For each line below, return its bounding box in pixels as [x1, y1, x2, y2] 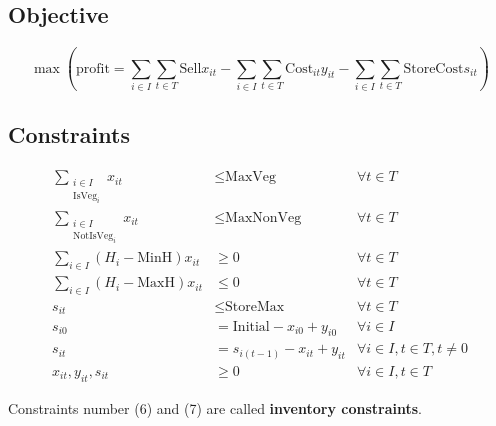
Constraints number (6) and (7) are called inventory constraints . [8, 397, 423, 418]
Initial [232, 319, 270, 334]
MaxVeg [225, 170, 276, 185]
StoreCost [403, 61, 464, 76]
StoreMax [225, 300, 285, 315]
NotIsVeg [73, 231, 114, 242]
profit [76, 61, 110, 76]
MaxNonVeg [225, 210, 302, 225]
